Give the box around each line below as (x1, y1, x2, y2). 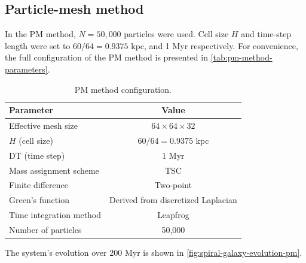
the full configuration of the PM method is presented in (5, 51, 208, 64)
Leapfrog (157, 208, 189, 221)
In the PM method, (5, 28, 76, 40)
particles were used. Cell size (124, 28, 229, 40)
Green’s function (9, 194, 69, 206)
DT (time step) (9, 149, 65, 161)
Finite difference (9, 179, 69, 191)
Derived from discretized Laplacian (109, 194, 237, 206)
